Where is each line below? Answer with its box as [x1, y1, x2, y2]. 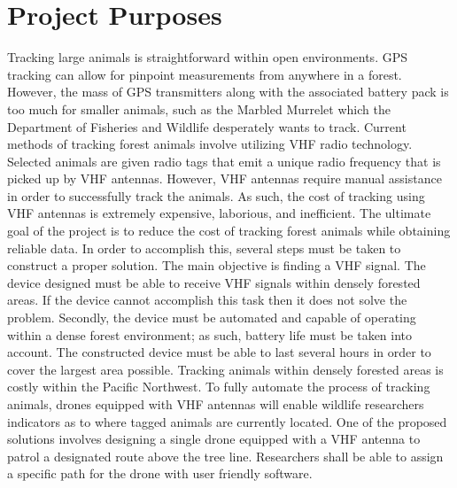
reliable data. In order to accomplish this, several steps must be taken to [7, 238, 401, 257]
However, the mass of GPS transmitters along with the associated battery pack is [7, 82, 449, 101]
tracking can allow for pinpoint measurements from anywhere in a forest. [7, 65, 402, 83]
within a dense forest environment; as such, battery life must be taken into [7, 325, 413, 344]
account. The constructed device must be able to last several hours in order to [7, 343, 431, 361]
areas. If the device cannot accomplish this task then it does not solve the [7, 290, 407, 309]
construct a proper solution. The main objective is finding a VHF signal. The [7, 256, 426, 275]
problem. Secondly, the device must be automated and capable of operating [7, 308, 416, 327]
